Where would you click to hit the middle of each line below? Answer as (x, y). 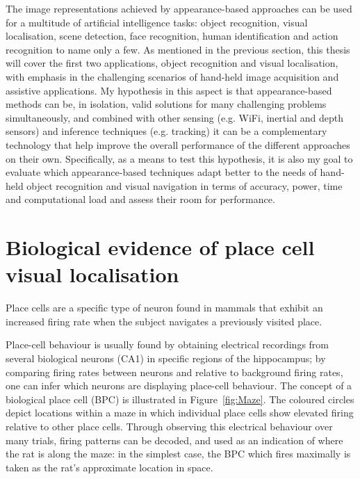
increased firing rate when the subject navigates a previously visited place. (164, 321)
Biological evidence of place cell (160, 247)
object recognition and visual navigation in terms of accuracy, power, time (185, 185)
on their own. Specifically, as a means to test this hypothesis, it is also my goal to (179, 158)
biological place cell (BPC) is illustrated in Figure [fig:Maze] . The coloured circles (180, 399)
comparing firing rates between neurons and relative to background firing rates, (174, 372)
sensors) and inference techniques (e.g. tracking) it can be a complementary (166, 131)
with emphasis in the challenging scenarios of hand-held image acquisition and (172, 76)
